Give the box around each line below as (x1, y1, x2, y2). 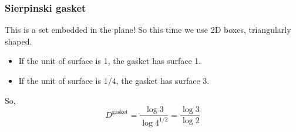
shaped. (5, 35, 32, 47)
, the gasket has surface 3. (116, 75, 210, 86)
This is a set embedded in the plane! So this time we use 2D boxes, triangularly (5, 23, 291, 36)
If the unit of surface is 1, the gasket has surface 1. (18, 55, 201, 67)
